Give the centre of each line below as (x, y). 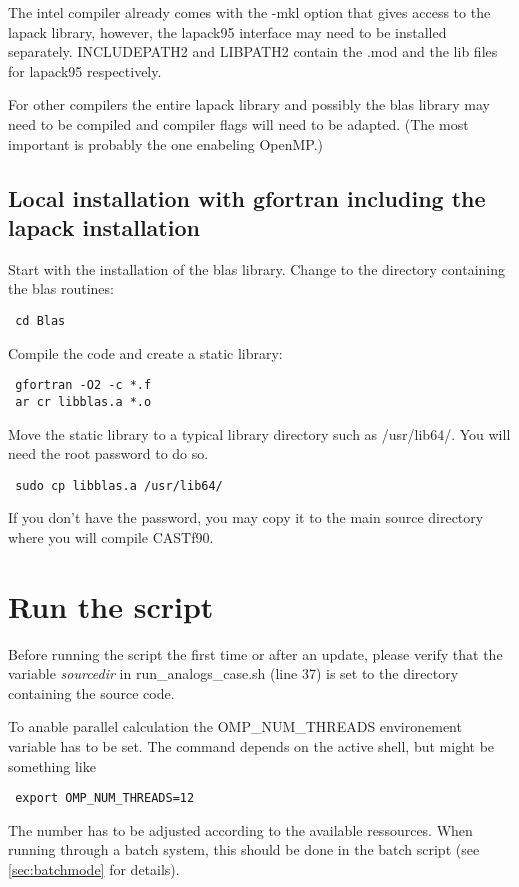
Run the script (111, 605)
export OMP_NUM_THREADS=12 (105, 798)
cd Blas (40, 320)
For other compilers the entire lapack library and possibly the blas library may (249, 104)
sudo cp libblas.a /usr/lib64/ (119, 485)
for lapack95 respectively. (85, 70)
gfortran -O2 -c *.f (83, 385)
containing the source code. (91, 692)
